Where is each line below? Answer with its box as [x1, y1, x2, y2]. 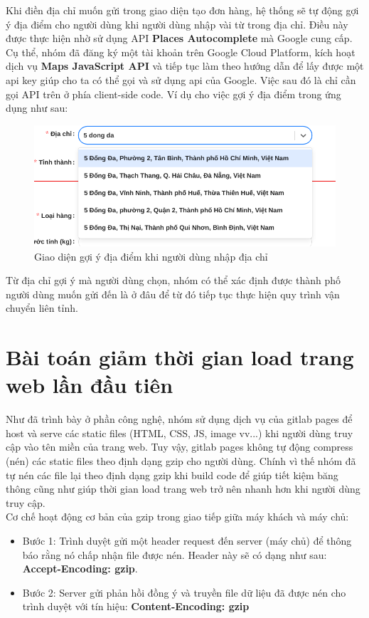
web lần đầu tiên [6, 370, 173, 399]
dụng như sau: [6, 100, 68, 115]
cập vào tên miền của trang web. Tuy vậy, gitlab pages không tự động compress [6, 439, 353, 454]
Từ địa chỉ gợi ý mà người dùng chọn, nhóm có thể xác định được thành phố [6, 273, 341, 288]
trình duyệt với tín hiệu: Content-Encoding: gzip [22, 599, 250, 614]
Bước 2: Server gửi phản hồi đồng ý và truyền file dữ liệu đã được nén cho [22, 585, 346, 599]
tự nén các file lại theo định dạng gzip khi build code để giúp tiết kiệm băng [6, 467, 338, 482]
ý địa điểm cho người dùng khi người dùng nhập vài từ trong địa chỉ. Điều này [6, 16, 348, 31]
